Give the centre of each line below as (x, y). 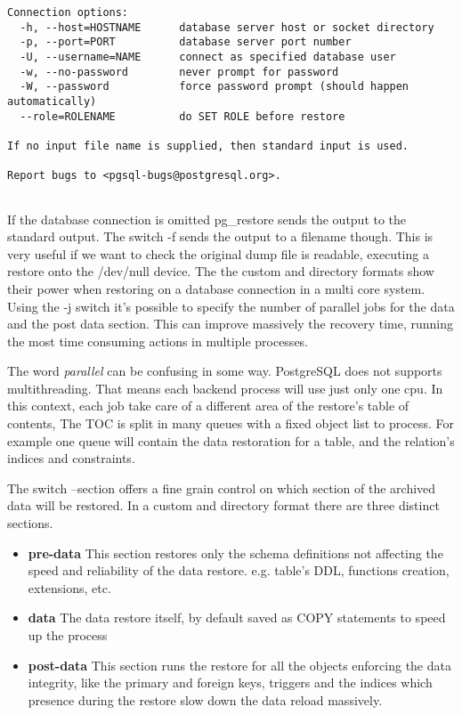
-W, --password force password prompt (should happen (215, 87)
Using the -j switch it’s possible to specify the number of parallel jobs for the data (231, 306)
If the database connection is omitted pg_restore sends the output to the (207, 219)
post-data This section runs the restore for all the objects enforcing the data (239, 665)
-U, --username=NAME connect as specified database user (208, 57)
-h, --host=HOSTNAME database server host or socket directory (227, 27)
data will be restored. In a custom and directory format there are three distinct (223, 505)
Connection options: (68, 12)
